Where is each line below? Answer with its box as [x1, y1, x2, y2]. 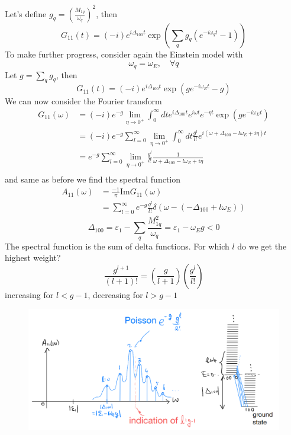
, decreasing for [88, 288, 143, 300]
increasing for [5, 288, 54, 300]
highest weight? [5, 251, 61, 264]
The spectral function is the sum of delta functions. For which [5, 239, 229, 252]
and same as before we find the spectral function [5, 173, 181, 185]
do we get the [237, 239, 287, 252]
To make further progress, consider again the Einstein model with [5, 47, 243, 60]
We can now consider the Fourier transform [5, 95, 162, 107]
